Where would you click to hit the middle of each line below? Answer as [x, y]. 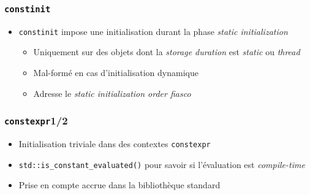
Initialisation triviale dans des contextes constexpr [115, 143]
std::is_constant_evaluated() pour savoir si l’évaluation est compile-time [162, 164]
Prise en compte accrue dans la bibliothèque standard [119, 185]
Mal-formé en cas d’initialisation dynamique [116, 73]
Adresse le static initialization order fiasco [112, 93]
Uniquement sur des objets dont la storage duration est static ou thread [167, 52]
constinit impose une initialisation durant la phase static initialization [153, 31]
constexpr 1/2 [36, 120]
